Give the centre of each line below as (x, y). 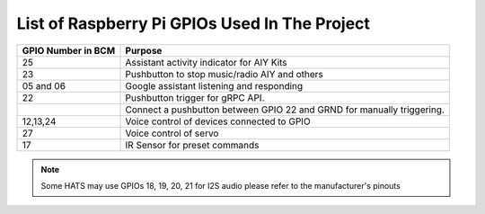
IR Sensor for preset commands (192, 145)
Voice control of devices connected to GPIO (218, 121)
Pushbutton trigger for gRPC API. (195, 97)
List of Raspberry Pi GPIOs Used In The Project (193, 23)
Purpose (144, 50)
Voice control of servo (172, 133)
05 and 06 (44, 85)
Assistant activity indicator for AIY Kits (206, 62)
